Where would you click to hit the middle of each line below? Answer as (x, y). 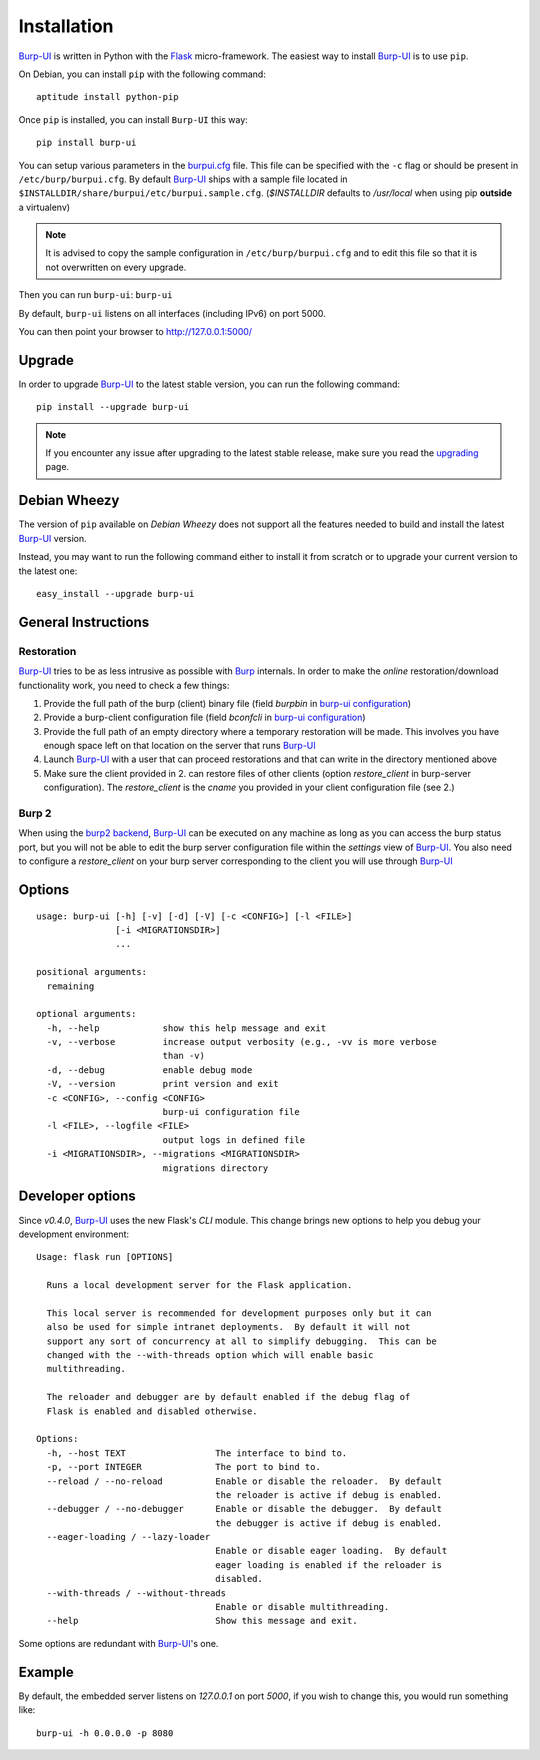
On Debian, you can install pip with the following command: (142, 74)
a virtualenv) (44, 207)
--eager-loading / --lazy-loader (128, 1537)
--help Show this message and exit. (202, 1621)
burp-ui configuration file (231, 1112)
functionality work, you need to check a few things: (124, 685)
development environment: (74, 1234)
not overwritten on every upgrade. (116, 267)
